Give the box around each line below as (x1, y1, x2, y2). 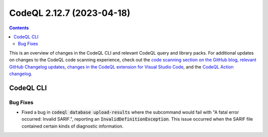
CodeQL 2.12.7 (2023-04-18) (9, 7, 131, 18)
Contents (9, 25, 29, 31)
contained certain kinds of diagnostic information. (21, 123, 124, 129)
